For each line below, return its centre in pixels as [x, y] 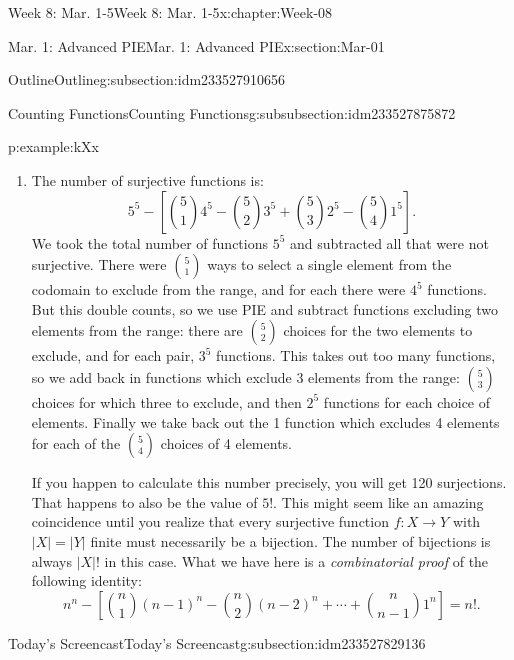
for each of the [76, 443]
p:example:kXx [54, 146]
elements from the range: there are [137, 330]
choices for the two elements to [378, 330]
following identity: [86, 580]
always [51, 560]
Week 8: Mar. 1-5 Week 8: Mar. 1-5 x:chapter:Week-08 [170, 12]
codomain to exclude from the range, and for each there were [218, 289]
